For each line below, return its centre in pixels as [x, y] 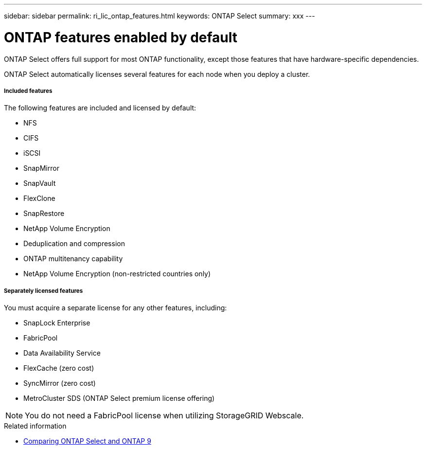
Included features [28, 91]
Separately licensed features [44, 291]
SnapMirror [41, 168]
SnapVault [40, 183]
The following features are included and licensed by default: [100, 108]
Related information [35, 426]
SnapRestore [44, 214]
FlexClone [39, 198]
